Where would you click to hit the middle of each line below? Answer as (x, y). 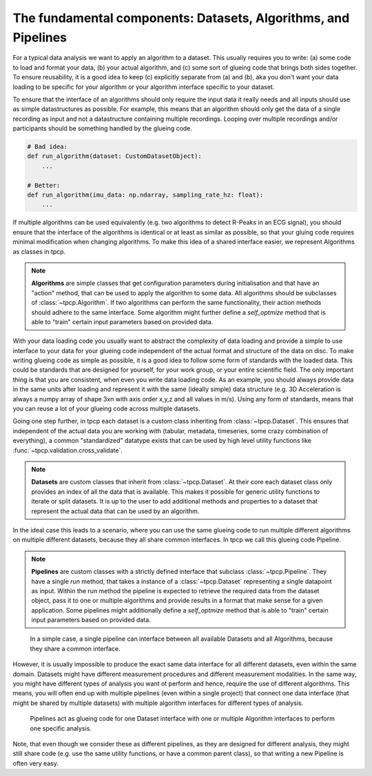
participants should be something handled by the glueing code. (103, 128)
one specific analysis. (61, 728)
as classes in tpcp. (39, 251)
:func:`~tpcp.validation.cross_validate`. (68, 450)
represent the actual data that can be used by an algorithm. (115, 511)
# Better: (44, 185)
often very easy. (35, 763)
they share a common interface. (75, 648)
